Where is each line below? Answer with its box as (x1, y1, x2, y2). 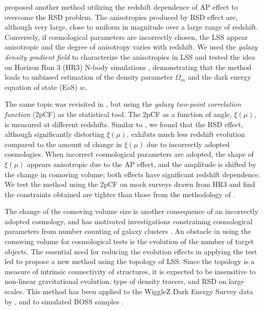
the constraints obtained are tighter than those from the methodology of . (5, 188, 235, 199)
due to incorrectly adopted (147, 138, 230, 149)
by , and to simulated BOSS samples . (5, 296, 124, 306)
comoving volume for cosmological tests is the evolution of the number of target (5, 236, 254, 247)
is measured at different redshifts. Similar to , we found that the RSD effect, (5, 118, 244, 129)
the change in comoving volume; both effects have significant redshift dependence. (5, 169, 260, 179)
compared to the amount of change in (5, 138, 122, 149)
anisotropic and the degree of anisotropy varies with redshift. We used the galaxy (5, 41, 258, 52)
